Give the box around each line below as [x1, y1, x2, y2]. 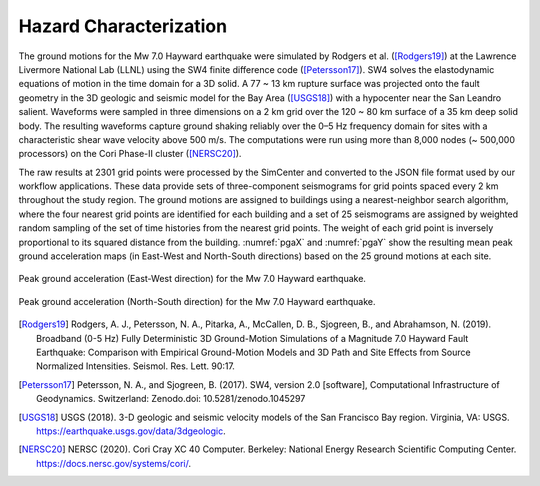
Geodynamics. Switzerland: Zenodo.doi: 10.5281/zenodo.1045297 [36, 393, 306, 405]
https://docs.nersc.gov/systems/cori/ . [36, 457, 192, 469]
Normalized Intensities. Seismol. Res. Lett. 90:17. [36, 360, 235, 372]
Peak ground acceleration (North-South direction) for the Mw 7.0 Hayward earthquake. [18, 295, 376, 307]
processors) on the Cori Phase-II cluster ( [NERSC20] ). [18, 148, 242, 160]
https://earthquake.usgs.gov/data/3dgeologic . [36, 425, 226, 437]
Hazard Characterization [18, 15, 228, 37]
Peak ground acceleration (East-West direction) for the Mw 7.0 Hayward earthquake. [18, 273, 367, 285]
